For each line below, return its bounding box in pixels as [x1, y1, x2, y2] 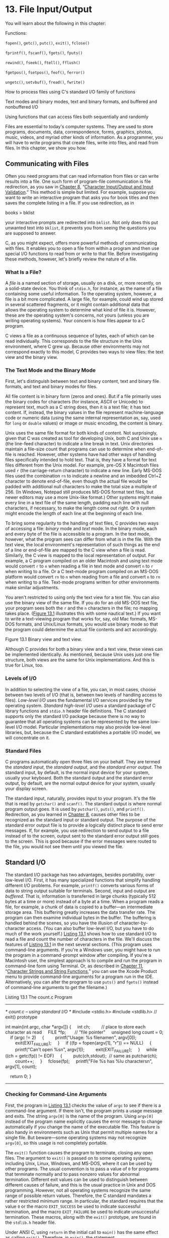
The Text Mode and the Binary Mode [5, 367, 96, 374]
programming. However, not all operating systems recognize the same [5, 1187, 151, 1193]
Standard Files [5, 747, 42, 754]
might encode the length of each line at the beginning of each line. [5, 510, 143, 517]
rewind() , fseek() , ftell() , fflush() [5, 59, 80, 65]
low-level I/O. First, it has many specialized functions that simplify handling [5, 877, 160, 883]
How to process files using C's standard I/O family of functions [5, 88, 136, 94]
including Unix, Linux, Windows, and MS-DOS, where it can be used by [5, 1160, 152, 1166]
